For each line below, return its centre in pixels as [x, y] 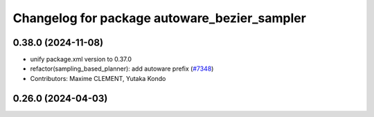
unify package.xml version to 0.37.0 [81, 60]
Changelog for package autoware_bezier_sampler [159, 18]
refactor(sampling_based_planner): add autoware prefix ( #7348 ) [122, 69]
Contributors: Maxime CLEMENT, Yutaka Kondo [98, 78]
